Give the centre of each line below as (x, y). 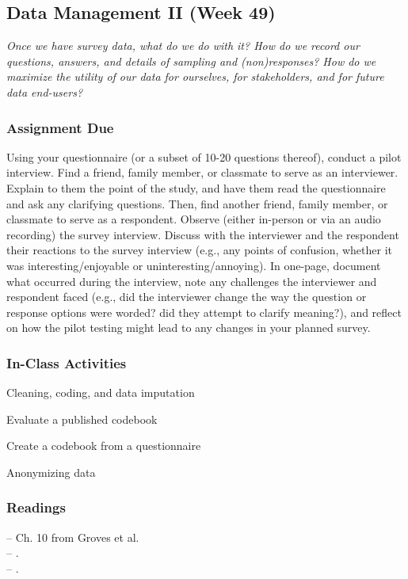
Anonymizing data (51, 472)
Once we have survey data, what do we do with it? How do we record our (183, 46)
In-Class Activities (67, 362)
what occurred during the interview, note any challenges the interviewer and (192, 281)
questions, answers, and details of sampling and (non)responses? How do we (191, 61)
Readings (36, 507)
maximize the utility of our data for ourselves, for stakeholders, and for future (195, 76)
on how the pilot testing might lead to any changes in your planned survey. (189, 328)
